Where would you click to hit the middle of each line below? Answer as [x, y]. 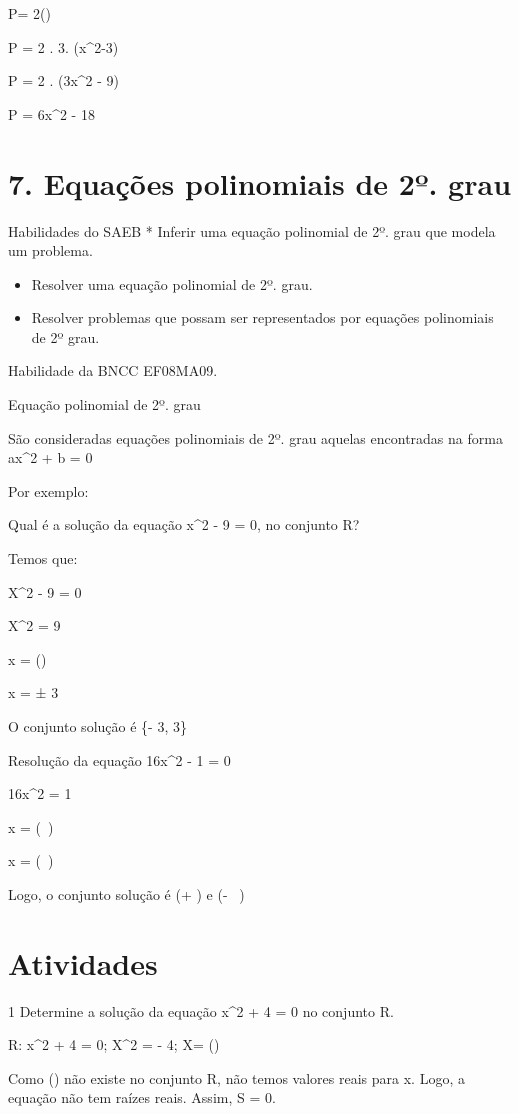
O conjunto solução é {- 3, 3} [97, 726]
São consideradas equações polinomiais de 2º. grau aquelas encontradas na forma [255, 437]
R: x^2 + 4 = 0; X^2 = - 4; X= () [114, 1044]
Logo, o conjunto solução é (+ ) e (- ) [126, 893]
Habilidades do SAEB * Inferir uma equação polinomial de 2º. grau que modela [252, 230]
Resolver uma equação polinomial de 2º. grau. [172, 283]
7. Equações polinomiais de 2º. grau [260, 182]
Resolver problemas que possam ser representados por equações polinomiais [262, 317]
